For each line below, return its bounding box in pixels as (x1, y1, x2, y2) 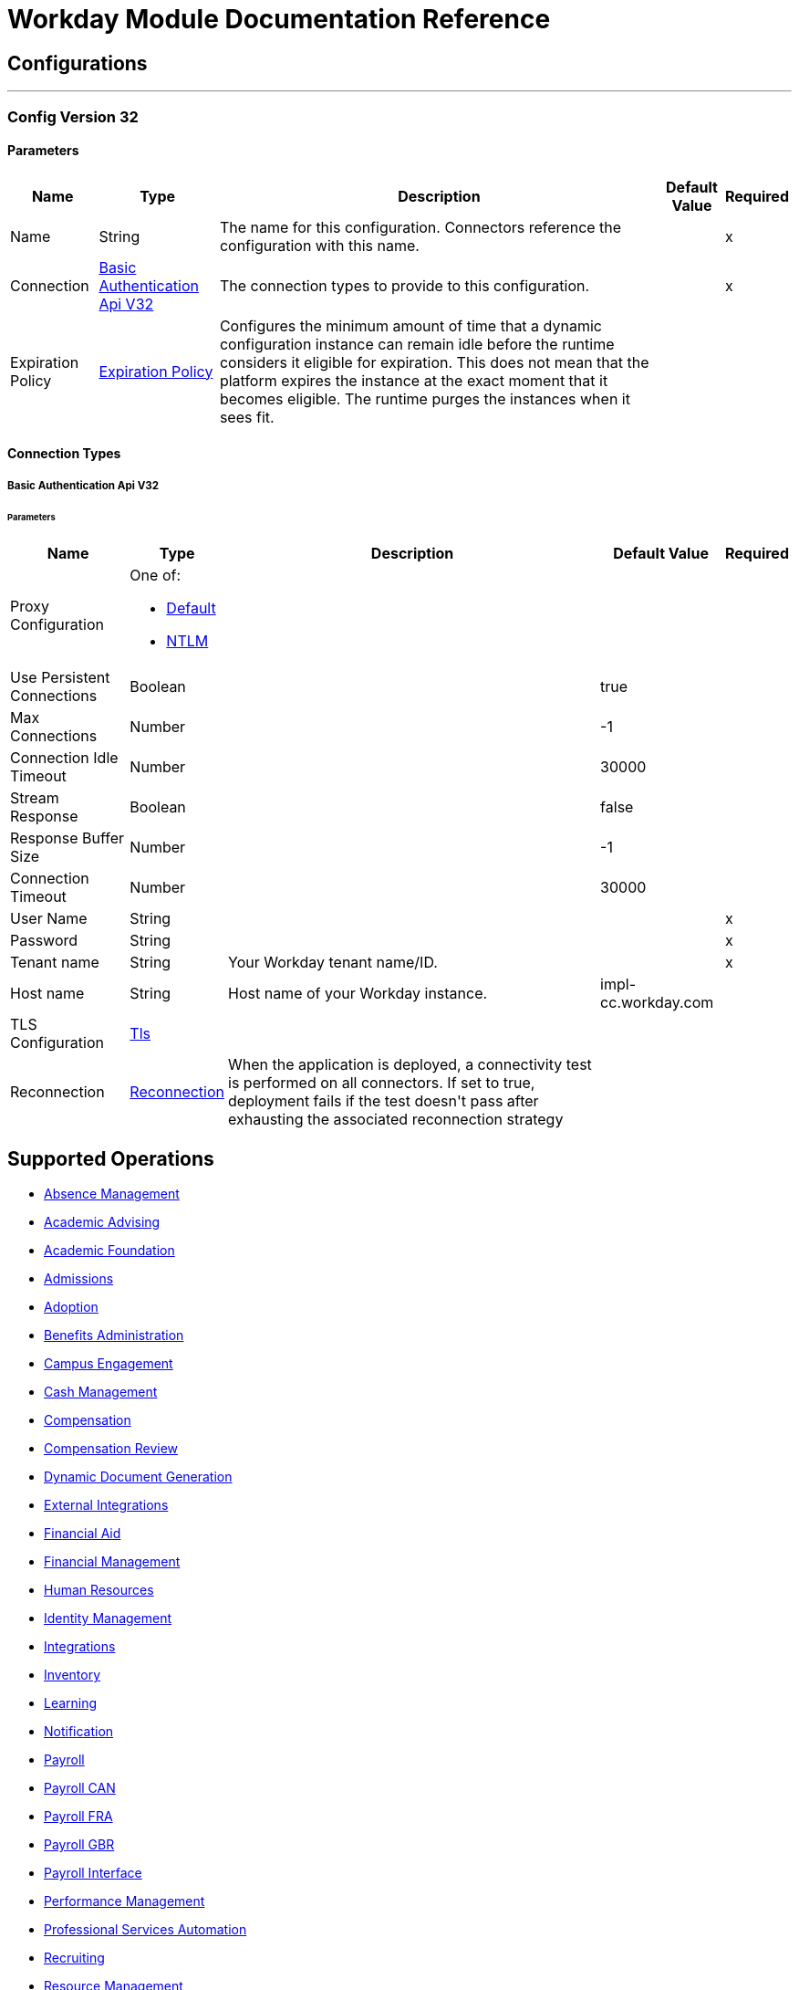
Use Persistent (10, 668, 110, 687)
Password (10, 931, 78, 950)
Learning (44, 1695, 98, 1712)
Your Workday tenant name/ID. (228, 953, 438, 972)
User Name (10, 909, 88, 928)
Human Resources (44, 1582, 154, 1598)
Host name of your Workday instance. (228, 984, 488, 1003)
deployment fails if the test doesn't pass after (228, 1092, 539, 1111)
